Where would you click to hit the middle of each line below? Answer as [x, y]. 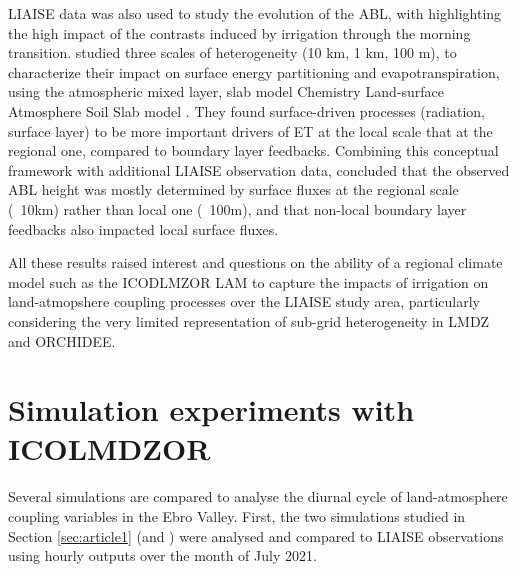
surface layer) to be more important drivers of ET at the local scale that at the [250, 130]
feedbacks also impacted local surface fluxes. [143, 228]
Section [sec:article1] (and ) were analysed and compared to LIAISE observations [256, 535]
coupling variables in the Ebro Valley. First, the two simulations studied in [237, 516]
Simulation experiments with [211, 409]
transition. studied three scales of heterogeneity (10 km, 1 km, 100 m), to [232, 52]
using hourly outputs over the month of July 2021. [162, 555]
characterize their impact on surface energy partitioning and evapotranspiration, [254, 71]
